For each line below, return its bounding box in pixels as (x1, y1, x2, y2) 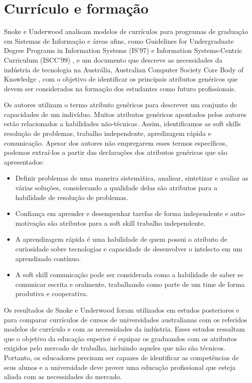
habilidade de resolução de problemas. (15, 192, 128, 202)
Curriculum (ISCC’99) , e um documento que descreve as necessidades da (4, 54, 223, 65)
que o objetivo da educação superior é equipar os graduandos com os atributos (4, 333, 237, 343)
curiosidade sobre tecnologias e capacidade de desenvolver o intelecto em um (15, 244, 242, 253)
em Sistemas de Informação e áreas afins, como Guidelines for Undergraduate (4, 35, 234, 46)
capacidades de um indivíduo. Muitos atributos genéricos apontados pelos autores (4, 109, 247, 119)
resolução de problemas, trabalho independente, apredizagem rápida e (4, 128, 211, 138)
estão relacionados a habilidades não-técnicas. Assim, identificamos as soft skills (4, 118, 241, 129)
